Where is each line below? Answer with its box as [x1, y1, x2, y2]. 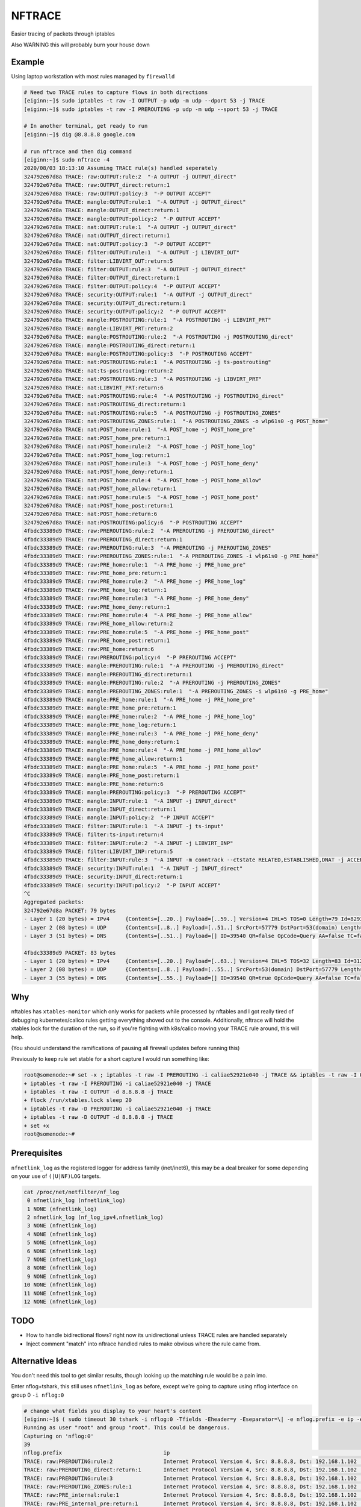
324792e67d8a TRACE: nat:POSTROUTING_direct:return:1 [23, 401, 186, 408]
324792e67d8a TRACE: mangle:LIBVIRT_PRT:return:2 [23, 325, 173, 332]
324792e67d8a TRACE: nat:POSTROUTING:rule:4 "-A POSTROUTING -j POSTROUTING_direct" [23, 392, 284, 399]
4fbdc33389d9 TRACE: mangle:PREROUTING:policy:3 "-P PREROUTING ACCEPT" [23, 789, 246, 796]
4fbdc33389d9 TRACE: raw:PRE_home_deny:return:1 [23, 603, 170, 610]
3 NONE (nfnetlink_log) [27, 1222, 97, 1229]
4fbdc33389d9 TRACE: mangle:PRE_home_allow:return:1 [23, 755, 183, 762]
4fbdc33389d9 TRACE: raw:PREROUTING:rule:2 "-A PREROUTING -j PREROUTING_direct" [23, 527, 275, 535]
